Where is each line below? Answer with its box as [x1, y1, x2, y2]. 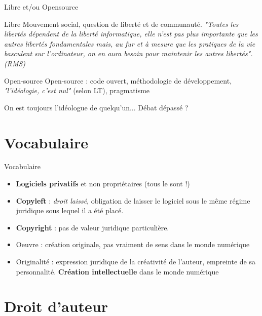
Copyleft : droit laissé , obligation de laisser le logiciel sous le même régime [16, 195, 250, 206]
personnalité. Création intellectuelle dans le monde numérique [16, 266, 219, 276]
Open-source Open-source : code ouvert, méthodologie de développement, [4, 75, 232, 86]
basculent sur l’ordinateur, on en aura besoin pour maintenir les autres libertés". [4, 48, 253, 59]
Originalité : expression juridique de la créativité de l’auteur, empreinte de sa [16, 256, 256, 267]
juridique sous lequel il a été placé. [16, 205, 124, 216]
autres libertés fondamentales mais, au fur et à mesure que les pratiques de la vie [4, 38, 255, 49]
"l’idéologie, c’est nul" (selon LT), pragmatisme [4, 85, 150, 96]
